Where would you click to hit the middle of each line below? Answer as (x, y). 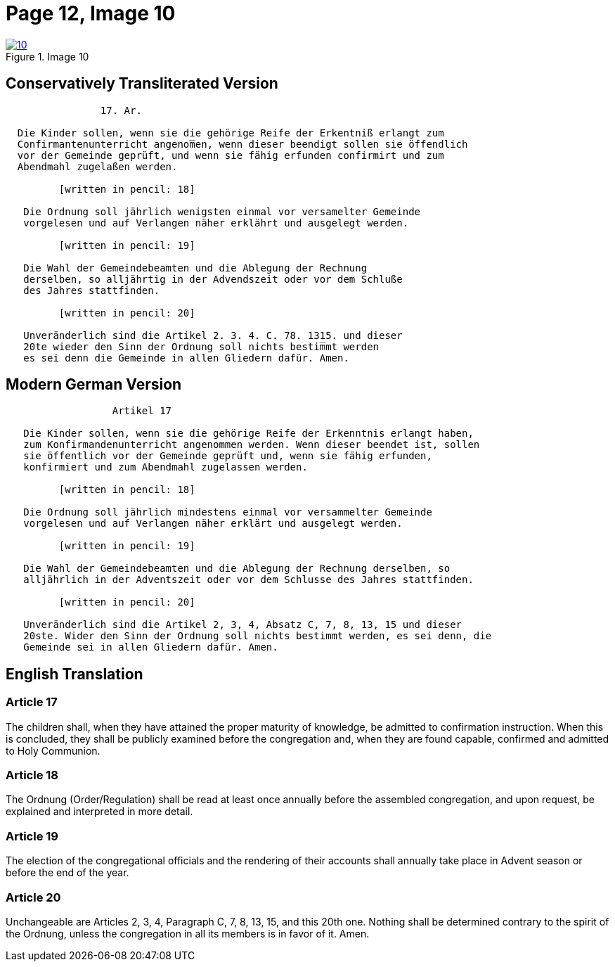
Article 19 (32, 836)
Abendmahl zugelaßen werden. (97, 166)
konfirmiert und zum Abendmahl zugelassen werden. (166, 467)
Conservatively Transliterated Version (142, 84)
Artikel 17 (142, 411)
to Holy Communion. (53, 750)
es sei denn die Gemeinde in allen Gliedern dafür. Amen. (186, 358)
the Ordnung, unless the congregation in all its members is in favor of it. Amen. (188, 933)
